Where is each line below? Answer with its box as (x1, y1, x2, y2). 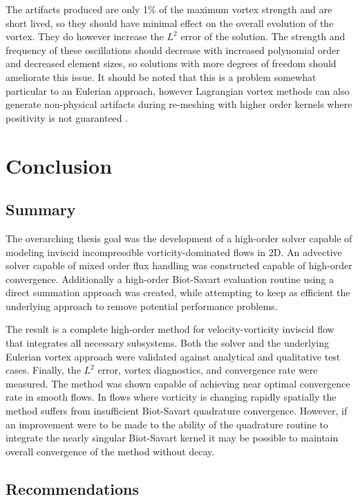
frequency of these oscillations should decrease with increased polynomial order (6, 42, 340, 57)
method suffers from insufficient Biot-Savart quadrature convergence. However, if (6, 403, 348, 418)
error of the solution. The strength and (180, 29, 346, 44)
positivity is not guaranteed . (6, 110, 129, 125)
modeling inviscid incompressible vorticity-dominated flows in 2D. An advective (6, 244, 342, 259)
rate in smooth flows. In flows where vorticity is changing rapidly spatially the (6, 390, 337, 404)
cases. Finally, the (6, 363, 81, 377)
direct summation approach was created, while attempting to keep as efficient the (6, 285, 350, 300)
